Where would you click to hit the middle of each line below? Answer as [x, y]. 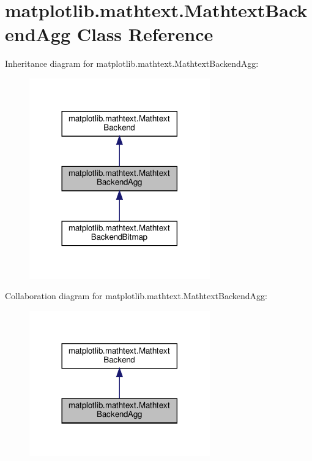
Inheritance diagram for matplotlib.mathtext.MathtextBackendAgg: [132, 63]
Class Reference [145, 34]
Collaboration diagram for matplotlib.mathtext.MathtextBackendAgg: [136, 296]
